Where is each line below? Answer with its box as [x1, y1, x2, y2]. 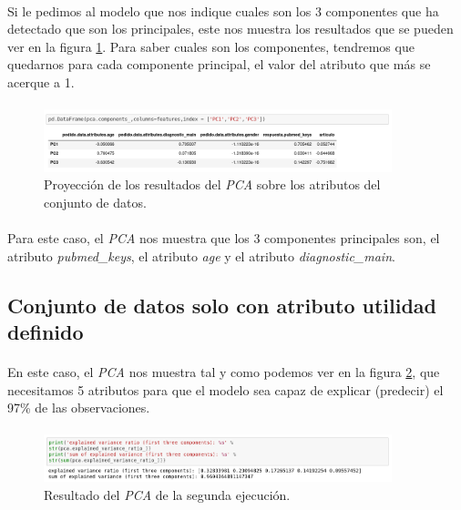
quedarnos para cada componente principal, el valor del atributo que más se [7, 55, 431, 74]
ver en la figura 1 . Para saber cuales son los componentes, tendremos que [7, 36, 415, 56]
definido [7, 318, 84, 346]
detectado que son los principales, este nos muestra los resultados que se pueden [7, 19, 454, 38]
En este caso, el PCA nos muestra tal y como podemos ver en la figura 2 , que [7, 362, 440, 382]
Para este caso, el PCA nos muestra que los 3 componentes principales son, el [7, 229, 440, 248]
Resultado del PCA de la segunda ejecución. [44, 484, 291, 504]
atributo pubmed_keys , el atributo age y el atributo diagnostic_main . [7, 246, 395, 265]
